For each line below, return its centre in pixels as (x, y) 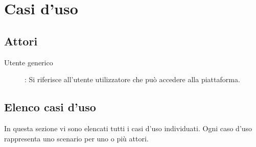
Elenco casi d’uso (50, 107)
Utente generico (29, 62)
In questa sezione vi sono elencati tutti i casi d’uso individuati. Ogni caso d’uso (128, 128)
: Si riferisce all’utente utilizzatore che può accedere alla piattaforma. (132, 79)
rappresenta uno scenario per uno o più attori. (76, 138)
